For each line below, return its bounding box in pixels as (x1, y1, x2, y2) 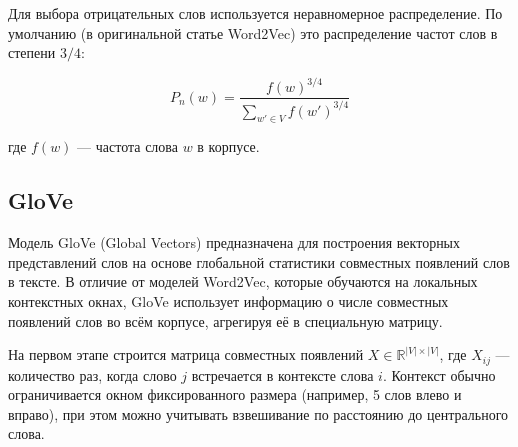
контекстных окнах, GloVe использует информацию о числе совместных (8, 291, 449, 312)
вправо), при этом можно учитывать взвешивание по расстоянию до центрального (8, 403, 509, 424)
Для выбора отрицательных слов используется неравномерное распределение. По (8, 3, 503, 23)
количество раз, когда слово (8, 364, 177, 385)
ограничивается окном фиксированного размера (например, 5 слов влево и (8, 384, 462, 405)
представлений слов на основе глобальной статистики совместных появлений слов (8, 251, 510, 272)
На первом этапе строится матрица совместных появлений (8, 344, 364, 365)
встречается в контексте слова (191, 364, 374, 385)
